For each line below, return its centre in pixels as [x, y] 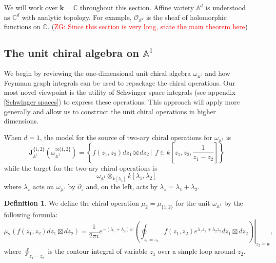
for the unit [193, 202]
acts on [43, 186]
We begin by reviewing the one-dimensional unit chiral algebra [98, 73]
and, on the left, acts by [122, 186]
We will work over [31, 7]
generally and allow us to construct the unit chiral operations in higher [110, 111]
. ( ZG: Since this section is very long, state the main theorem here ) [148, 26]
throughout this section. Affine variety [137, 7]
